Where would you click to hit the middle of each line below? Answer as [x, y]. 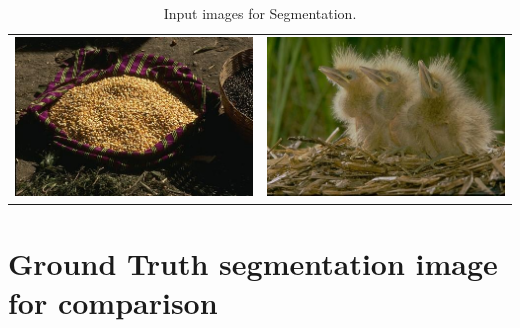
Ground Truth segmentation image [253, 262]
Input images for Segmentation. [260, 13]
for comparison [113, 302]
